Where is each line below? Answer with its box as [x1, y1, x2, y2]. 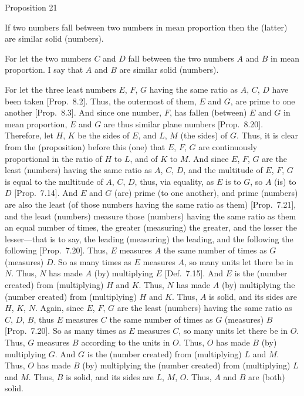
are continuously [198, 140, 258, 153]
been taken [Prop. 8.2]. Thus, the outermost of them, [5, 94, 197, 107]
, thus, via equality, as [134, 175, 214, 187]
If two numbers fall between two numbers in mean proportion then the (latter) [5, 21, 288, 33]
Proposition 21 [5, 1, 58, 13]
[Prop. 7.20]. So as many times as [5, 324, 126, 337]
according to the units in [81, 336, 170, 348]
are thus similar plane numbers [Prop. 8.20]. [103, 117, 264, 130]
